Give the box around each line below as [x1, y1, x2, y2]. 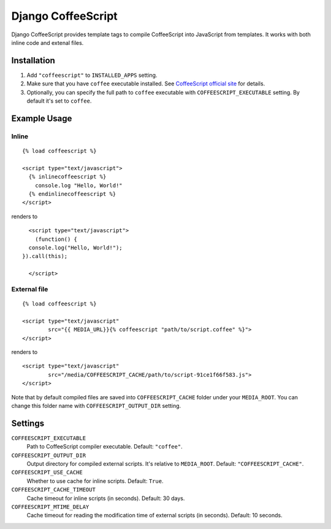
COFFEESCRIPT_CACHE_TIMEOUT [11, 486, 96, 493]
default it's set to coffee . [26, 97, 92, 104]
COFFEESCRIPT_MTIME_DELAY [11, 503, 89, 510]
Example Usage [11, 113, 72, 123]
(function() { [34, 235, 78, 243]
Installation [11, 55, 55, 66]
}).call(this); [22, 253, 68, 260]
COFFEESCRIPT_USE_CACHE [11, 469, 83, 476]
